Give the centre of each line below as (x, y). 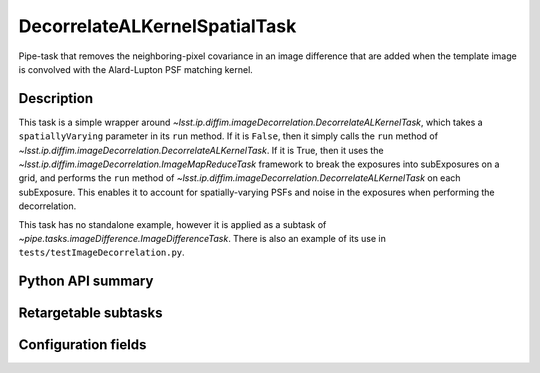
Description (56, 98)
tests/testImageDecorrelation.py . (101, 252)
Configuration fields (82, 345)
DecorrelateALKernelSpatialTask (157, 26)
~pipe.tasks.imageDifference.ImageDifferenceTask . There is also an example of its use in (202, 238)
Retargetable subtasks (91, 313)
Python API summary (86, 281)
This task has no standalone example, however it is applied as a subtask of (172, 224)
